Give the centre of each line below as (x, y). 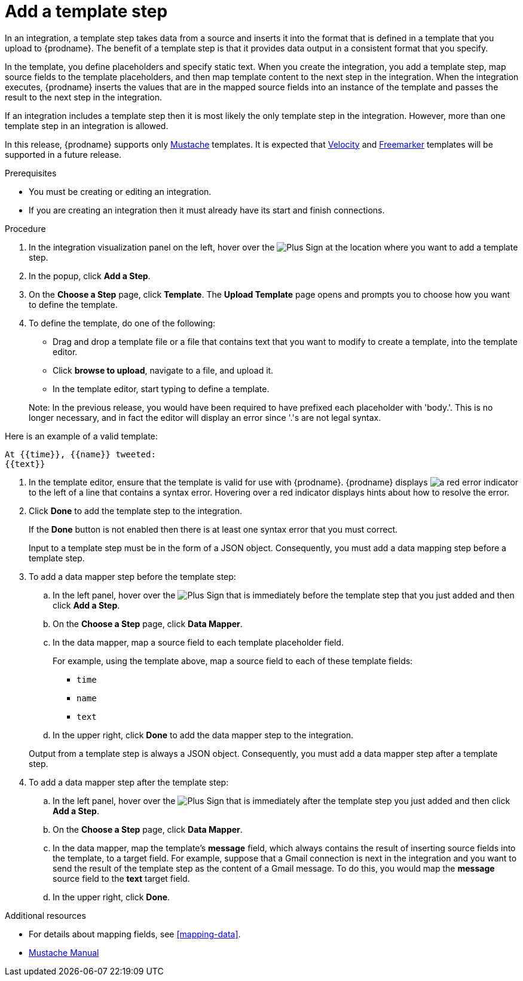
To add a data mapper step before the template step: (132, 576)
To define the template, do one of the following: (122, 323)
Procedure (25, 228)
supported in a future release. (63, 154)
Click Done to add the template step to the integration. (136, 511)
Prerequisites (31, 173)
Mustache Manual (64, 952)
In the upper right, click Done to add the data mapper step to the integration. (203, 735)
